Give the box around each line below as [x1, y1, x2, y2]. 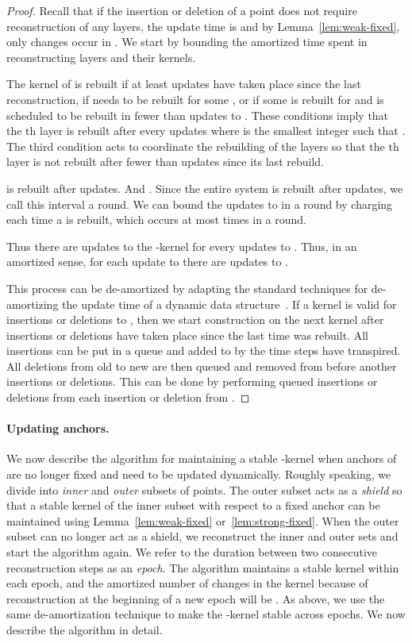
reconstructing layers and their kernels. [6, 48, 196, 65]
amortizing [6, 295, 59, 312]
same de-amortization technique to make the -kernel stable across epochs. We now [6, 606, 406, 622]
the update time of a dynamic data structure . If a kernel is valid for [62, 295, 397, 312]
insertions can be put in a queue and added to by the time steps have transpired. [6, 342, 401, 359]
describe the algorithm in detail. [6, 621, 163, 637]
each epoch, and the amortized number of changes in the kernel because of [6, 575, 368, 591]
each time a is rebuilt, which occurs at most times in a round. [6, 211, 306, 228]
